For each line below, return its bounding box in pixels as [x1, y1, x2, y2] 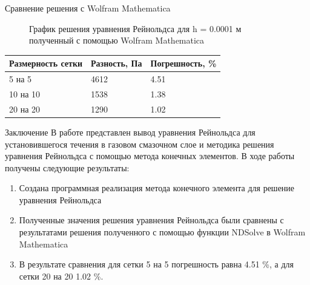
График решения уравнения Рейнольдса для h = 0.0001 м [29, 22, 242, 34]
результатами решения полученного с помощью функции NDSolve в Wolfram [19, 226, 306, 238]
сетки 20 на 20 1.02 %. [19, 269, 104, 282]
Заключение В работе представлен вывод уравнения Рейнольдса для [5, 125, 256, 138]
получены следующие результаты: [5, 161, 130, 174]
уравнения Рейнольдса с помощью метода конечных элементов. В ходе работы [5, 149, 295, 162]
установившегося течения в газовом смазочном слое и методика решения [5, 137, 274, 150]
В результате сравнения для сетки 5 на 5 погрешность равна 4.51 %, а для [19, 258, 294, 270]
